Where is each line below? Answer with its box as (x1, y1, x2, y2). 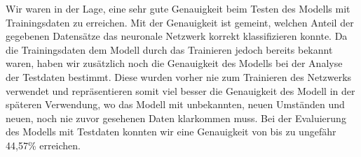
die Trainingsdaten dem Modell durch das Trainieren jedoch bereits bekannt (6, 42, 333, 57)
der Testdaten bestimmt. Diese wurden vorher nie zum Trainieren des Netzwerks (6, 69, 352, 84)
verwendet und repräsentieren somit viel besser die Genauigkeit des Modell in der (6, 83, 355, 98)
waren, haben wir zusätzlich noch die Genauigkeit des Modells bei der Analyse (6, 56, 343, 70)
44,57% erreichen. (6, 137, 81, 152)
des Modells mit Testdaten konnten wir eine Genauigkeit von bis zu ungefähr (6, 124, 336, 139)
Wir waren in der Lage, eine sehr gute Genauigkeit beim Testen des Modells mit (6, 1, 350, 15)
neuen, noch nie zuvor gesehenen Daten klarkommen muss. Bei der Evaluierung (6, 110, 346, 125)
